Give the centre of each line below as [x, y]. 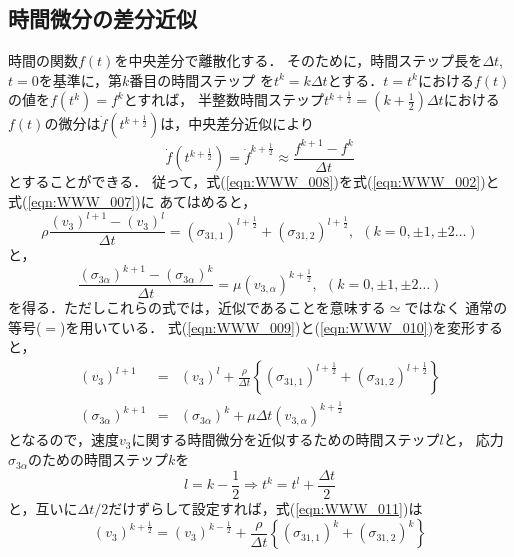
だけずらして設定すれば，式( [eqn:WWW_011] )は [265, 507]
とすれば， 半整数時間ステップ [223, 99]
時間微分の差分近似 [102, 18]
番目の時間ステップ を [201, 79]
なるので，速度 [70, 439]
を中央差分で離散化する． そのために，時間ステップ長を [298, 60]
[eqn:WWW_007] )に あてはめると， [142, 200]
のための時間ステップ [97, 459]
